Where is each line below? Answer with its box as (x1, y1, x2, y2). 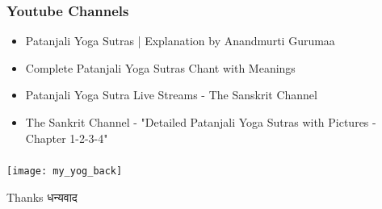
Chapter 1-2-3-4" (25, 129, 108, 146)
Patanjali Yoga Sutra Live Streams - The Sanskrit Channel (25, 86, 317, 103)
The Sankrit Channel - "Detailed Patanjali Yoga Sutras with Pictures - (25, 114, 376, 130)
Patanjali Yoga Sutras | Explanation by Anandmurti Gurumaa (25, 32, 335, 49)
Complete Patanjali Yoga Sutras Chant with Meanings (25, 59, 296, 76)
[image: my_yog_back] (6, 165, 123, 178)
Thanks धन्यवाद (6, 188, 78, 205)
